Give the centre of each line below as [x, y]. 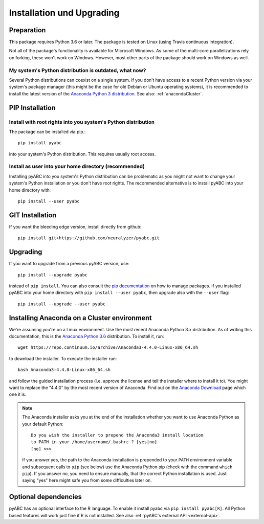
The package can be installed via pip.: [47, 132]
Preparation [27, 30]
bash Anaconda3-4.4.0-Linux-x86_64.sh [64, 370]
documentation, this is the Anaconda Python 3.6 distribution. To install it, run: [87, 336]
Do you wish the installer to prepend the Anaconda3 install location [117, 435]
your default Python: [43, 424]
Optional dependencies [45, 497]
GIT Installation [33, 215]
